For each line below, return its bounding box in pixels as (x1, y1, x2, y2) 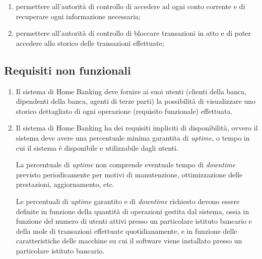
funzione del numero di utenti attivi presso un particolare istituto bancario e (16, 216, 252, 226)
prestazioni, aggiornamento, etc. (16, 179, 114, 189)
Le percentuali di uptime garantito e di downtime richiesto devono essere (16, 196, 240, 206)
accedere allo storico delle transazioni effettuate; (16, 37, 164, 48)
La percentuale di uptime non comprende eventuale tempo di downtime (16, 159, 236, 170)
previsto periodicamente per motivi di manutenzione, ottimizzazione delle (16, 169, 243, 179)
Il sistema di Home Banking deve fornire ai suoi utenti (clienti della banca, (16, 86, 247, 96)
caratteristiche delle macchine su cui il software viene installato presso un (16, 235, 242, 246)
